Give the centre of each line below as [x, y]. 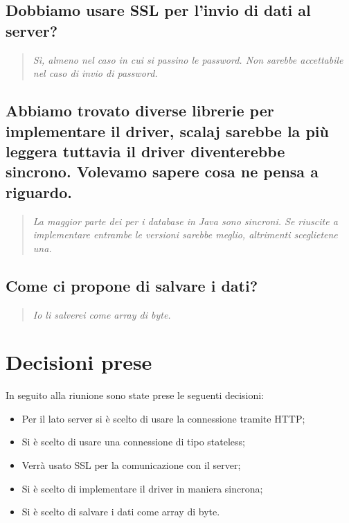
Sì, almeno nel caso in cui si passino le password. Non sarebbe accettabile [188, 59]
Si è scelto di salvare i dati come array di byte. [121, 512]
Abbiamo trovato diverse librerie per [140, 110]
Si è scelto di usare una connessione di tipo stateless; [133, 442]
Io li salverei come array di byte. [102, 314]
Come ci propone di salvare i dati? [132, 285]
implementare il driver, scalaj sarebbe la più [167, 131]
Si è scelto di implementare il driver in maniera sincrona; [142, 488]
